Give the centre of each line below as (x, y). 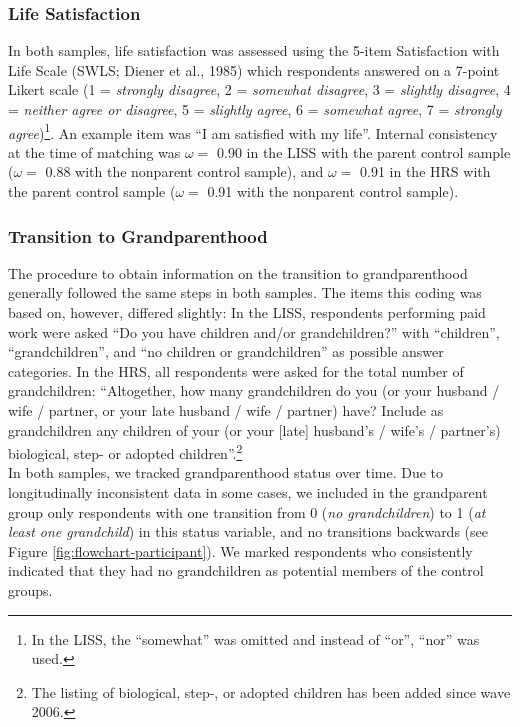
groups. (30, 590)
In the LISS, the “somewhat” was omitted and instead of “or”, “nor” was (255, 638)
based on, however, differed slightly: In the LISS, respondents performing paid (247, 312)
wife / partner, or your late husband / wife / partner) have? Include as (226, 410)
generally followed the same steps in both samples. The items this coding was (245, 292)
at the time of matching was (94, 151)
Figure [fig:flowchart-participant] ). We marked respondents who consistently (240, 550)
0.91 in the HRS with (425, 171)
